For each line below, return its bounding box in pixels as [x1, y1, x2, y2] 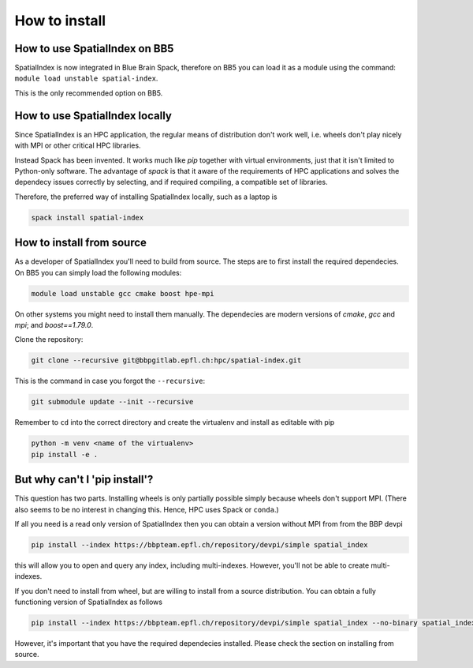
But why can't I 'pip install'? [14, 473, 154, 486]
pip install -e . [31, 450, 99, 459]
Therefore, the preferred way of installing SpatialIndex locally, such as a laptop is [14, 192, 277, 201]
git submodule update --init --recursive [31, 397, 194, 407]
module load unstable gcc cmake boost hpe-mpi [31, 289, 214, 298]
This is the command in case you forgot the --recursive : [14, 376, 205, 386]
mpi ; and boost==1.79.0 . [14, 320, 94, 329]
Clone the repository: [14, 335, 84, 344]
